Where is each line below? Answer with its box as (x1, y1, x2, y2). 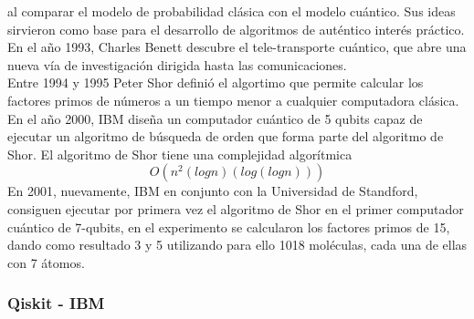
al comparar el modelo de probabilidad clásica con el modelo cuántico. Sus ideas (7, 2, 456, 20)
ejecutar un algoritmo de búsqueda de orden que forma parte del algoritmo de (7, 127, 444, 146)
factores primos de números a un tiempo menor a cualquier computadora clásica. (7, 90, 459, 109)
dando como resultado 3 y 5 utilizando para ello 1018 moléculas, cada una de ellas (7, 235, 468, 254)
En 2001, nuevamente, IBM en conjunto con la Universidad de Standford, (7, 181, 418, 201)
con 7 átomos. (7, 252, 85, 272)
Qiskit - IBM (7, 292, 105, 314)
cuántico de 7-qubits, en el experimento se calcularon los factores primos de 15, (7, 217, 450, 236)
